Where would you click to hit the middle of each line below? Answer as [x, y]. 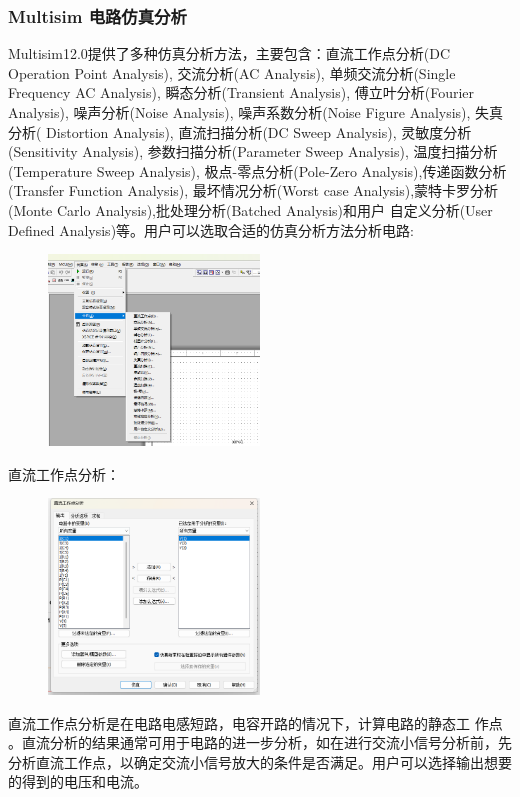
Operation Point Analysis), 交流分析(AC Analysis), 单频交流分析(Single [232, 72]
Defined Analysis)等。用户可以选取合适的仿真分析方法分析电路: [211, 229]
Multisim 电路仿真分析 [97, 15]
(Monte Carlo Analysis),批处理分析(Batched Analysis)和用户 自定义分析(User [250, 209]
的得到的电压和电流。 [78, 781]
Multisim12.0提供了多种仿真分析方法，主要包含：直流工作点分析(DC [229, 53]
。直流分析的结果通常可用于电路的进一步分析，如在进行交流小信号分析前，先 [260, 742]
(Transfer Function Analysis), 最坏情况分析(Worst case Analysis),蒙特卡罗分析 [253, 190]
